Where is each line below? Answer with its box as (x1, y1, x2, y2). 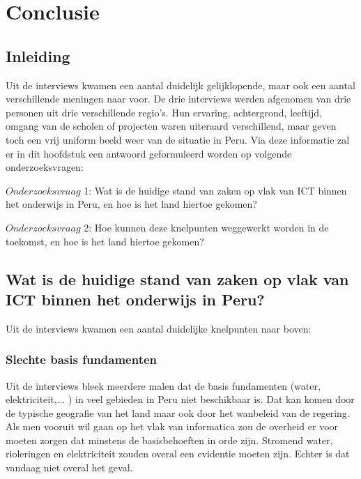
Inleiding (6, 45, 70, 66)
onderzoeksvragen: (6, 160, 84, 174)
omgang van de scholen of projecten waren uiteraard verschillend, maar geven (6, 119, 337, 133)
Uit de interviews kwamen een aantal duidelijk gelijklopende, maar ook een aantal (6, 77, 355, 92)
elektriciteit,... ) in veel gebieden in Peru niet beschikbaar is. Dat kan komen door (6, 392, 355, 406)
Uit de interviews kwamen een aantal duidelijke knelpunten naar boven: (6, 321, 312, 335)
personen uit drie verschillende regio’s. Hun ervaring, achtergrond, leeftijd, (6, 105, 323, 119)
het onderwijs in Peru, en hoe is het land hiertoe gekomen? (6, 197, 257, 211)
